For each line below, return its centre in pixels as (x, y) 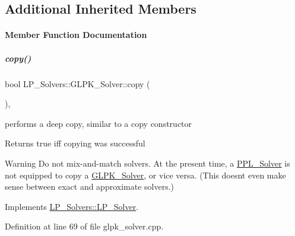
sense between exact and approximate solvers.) (90, 186)
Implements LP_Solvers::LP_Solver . (72, 206)
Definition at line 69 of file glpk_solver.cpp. (84, 226)
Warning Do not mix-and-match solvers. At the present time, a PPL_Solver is (147, 163)
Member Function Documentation (76, 35)
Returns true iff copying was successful (75, 143)
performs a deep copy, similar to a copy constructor (99, 123)
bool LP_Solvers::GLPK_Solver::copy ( (77, 83)
